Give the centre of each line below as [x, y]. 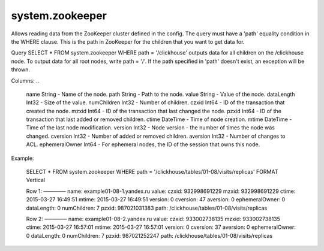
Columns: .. [25, 80]
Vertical [35, 180]
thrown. [20, 69]
